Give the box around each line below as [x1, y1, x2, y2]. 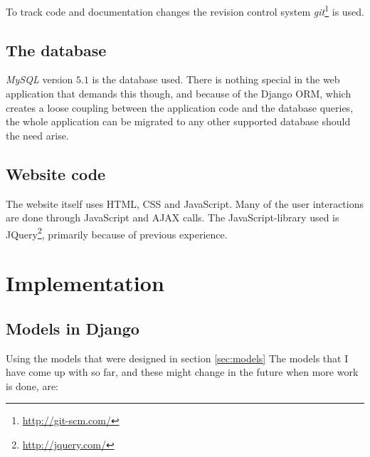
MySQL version [6, 72, 73, 87]
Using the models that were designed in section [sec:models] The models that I [6, 350, 349, 365]
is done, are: [6, 378, 59, 393]
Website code [6, 162, 106, 184]
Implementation [6, 268, 164, 298]
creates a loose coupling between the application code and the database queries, [6, 100, 354, 115]
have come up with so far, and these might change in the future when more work [6, 364, 359, 379]
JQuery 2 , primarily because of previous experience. [6, 224, 228, 241]
